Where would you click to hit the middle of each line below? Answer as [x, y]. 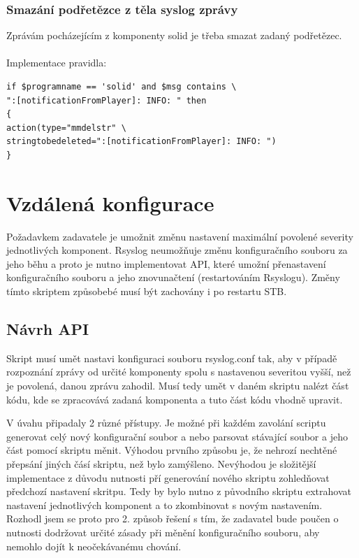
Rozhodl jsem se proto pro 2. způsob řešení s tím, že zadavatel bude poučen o [173, 518]
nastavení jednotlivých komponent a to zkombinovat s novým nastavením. [164, 505]
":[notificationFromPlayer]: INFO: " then [107, 100]
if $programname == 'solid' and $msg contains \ [122, 87]
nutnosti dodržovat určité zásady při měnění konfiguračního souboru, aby [163, 532]
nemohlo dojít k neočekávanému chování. [94, 546]
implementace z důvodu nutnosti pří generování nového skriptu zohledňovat [168, 477]
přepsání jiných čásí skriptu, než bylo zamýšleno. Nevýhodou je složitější [161, 464]
